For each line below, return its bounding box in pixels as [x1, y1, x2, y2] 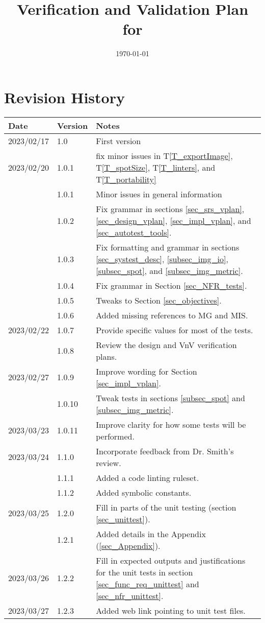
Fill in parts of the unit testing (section [96, 501, 236, 513]
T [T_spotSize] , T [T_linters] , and [96, 161, 216, 173]
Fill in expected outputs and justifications [96, 554, 246, 566]
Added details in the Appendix [96, 527, 206, 540]
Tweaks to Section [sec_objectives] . [96, 294, 222, 306]
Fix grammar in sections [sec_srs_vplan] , [96, 202, 245, 215]
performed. [96, 430, 135, 442]
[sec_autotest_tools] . [96, 226, 172, 238]
